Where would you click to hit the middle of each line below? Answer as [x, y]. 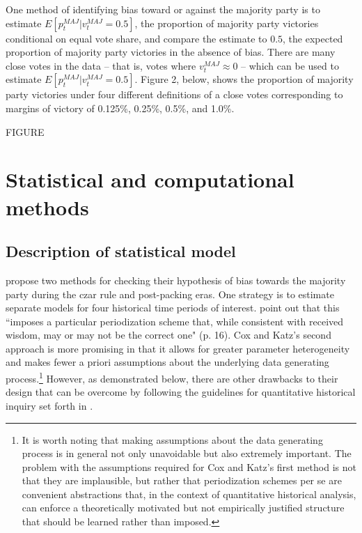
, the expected [313, 38]
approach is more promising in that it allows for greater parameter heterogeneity [178, 348]
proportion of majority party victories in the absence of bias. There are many [171, 52]
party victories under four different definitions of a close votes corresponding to [174, 94]
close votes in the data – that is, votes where [101, 65]
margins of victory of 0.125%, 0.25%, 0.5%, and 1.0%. [120, 108]
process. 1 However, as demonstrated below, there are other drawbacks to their [172, 377]
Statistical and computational [150, 179]
